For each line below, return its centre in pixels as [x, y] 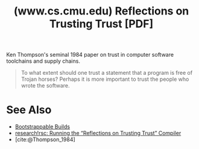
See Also [29, 110]
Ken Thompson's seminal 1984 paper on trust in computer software [90, 55]
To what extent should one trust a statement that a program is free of [107, 73]
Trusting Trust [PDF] [101, 24]
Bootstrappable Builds [43, 127]
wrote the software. [46, 86]
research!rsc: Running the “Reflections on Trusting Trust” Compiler [98, 133]
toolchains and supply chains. [43, 61]
